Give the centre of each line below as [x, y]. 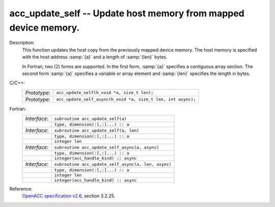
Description [22, 43]
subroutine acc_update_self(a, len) [97, 130]
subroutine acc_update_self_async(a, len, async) [113, 164]
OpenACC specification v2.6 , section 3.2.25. [69, 196]
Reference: [21, 189]
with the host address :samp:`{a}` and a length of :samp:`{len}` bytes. [95, 57]
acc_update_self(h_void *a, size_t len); [105, 93]
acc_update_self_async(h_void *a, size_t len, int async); [126, 99]
